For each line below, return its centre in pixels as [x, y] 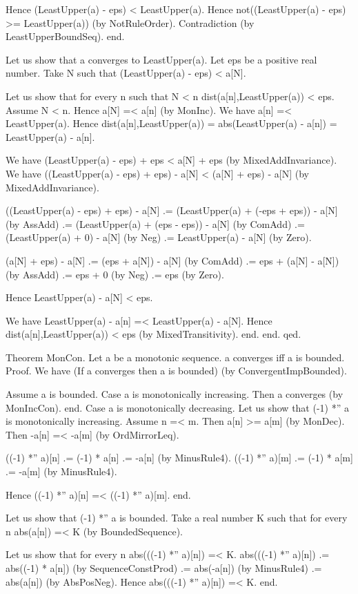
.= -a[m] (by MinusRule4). [61, 471]
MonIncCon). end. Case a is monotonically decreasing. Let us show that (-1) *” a [177, 407]
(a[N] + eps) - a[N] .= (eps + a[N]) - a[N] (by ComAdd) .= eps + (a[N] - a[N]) [172, 260]
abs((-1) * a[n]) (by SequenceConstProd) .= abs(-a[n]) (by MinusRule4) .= [164, 568]
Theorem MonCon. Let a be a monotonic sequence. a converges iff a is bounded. [175, 357]
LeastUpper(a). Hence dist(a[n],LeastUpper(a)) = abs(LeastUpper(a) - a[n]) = [171, 123]
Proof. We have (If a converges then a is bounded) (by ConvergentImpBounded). [176, 371]
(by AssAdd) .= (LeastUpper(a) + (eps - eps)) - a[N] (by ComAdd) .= [155, 223]
